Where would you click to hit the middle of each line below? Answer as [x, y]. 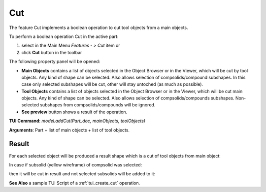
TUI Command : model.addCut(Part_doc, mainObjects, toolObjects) [77, 121]
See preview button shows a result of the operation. [74, 112]
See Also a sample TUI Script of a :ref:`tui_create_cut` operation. [75, 183]
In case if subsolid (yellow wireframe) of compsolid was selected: [76, 164]
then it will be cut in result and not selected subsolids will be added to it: [82, 174]
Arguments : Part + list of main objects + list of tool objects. [69, 130]
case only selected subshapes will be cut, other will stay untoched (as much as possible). [112, 84]
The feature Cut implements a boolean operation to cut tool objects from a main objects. [99, 28]
